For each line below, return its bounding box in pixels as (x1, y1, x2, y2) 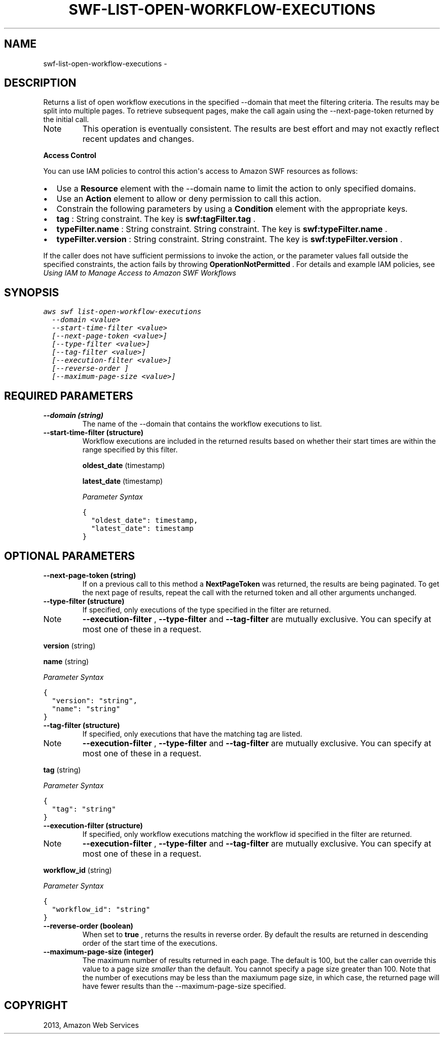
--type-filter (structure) (43, 596, 125, 605)
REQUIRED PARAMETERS (4, 389, 133, 402)
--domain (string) (43, 411, 103, 420)
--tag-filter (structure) (43, 720, 120, 729)
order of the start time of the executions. (82, 938, 218, 947)
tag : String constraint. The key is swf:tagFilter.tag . (56, 214, 256, 224)
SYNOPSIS (4, 286, 59, 299)
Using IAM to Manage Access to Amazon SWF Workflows (43, 268, 237, 278)
